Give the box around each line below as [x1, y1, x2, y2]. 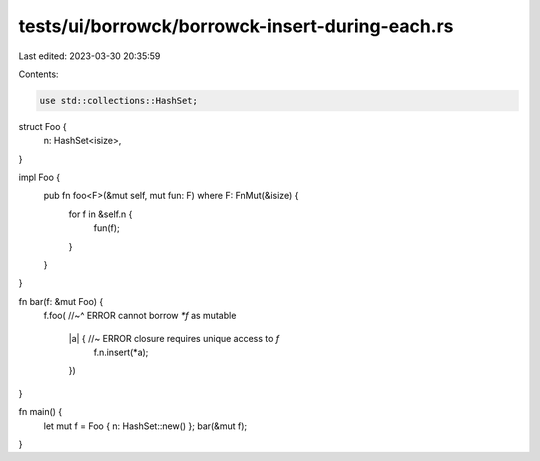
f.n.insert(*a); [93, 346, 149, 358]
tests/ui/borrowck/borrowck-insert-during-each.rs [18, 15, 454, 37]
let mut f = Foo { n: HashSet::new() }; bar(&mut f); [43, 420, 248, 432]
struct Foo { [18, 120, 67, 132]
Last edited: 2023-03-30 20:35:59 [18, 50, 161, 62]
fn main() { [18, 406, 63, 418]
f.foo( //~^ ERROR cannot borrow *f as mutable [43, 310, 237, 322]
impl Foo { [18, 171, 60, 184]
